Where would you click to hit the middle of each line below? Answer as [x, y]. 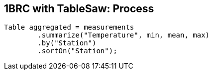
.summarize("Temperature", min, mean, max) [124, 35]
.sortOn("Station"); [77, 51]
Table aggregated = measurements [69, 27]
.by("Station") [67, 43]
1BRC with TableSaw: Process [79, 9]
